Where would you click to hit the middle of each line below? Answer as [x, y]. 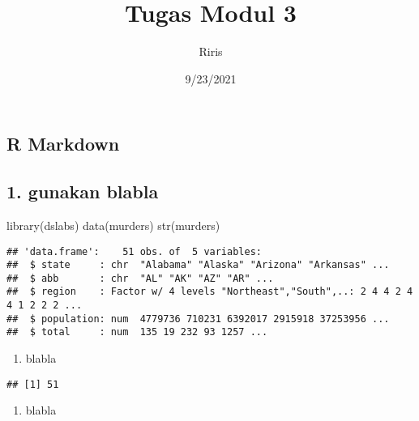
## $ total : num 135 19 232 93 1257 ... [137, 332]
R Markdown [63, 144]
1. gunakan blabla [83, 191]
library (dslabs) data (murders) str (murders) [113, 225]
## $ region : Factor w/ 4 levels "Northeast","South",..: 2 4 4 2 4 [210, 292]
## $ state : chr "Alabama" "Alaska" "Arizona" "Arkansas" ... [198, 265]
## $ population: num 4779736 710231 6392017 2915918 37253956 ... [198, 319]
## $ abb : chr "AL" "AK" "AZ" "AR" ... [140, 278]
